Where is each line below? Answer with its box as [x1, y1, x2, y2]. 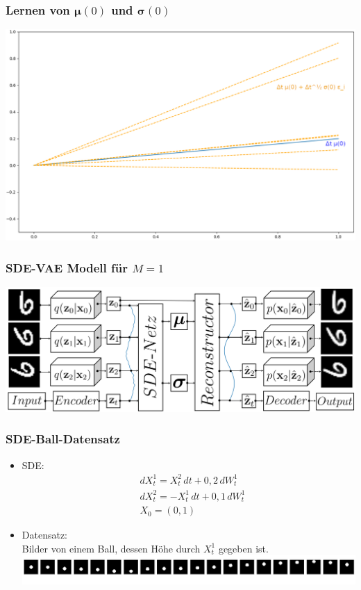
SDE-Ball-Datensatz [6, 430, 120, 448]
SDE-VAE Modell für [6, 259, 128, 276]
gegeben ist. [218, 541, 269, 555]
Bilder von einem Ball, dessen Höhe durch [22, 541, 201, 555]
